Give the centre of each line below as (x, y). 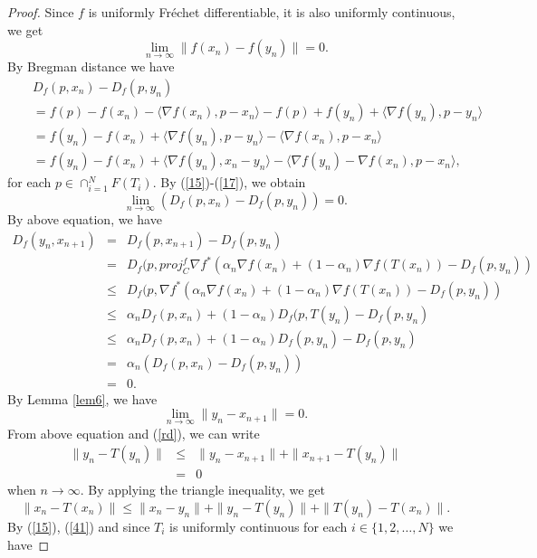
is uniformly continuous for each (259, 526)
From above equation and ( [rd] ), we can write (134, 433)
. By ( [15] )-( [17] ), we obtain (229, 182)
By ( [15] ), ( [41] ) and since (79, 526)
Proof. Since (41, 12)
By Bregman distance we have (91, 66)
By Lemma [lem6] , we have (82, 398)
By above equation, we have (85, 219)
